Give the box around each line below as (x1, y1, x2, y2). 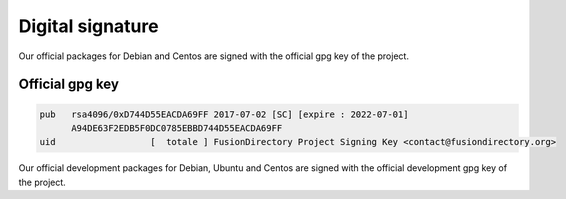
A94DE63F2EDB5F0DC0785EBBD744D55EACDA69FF (71, 122, 283, 134)
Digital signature (18, 15, 159, 37)
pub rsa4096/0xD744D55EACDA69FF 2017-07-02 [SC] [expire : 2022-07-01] (39, 108, 409, 120)
